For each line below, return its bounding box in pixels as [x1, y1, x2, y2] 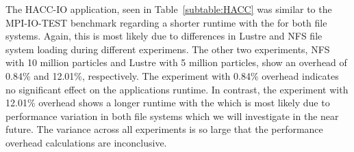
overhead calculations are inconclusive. [5, 135, 167, 149]
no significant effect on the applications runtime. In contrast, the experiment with [5, 82, 349, 96]
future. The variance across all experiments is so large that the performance [5, 122, 323, 136]
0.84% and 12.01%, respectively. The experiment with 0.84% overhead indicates [5, 68, 339, 82]
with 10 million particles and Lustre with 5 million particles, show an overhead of [5, 55, 347, 70]
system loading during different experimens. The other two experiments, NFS [5, 42, 330, 56]
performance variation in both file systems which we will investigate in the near [5, 108, 339, 123]
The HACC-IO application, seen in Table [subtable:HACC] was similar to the [5, 2, 332, 16]
